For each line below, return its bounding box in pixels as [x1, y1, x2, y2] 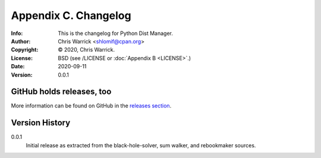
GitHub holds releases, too [11, 87, 112, 97]
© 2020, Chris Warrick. [58, 46, 115, 53]
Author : [11, 37, 31, 45]
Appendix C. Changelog [11, 9, 131, 22]
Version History [11, 118, 71, 128]
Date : [11, 63, 25, 70]
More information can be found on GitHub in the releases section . [11, 102, 172, 109]
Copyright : [11, 46, 39, 53]
